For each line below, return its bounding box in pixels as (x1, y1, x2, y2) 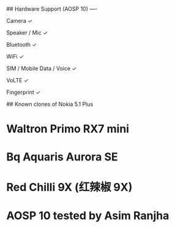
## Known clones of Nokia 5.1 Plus (6, 101, 94, 108)
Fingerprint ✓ (6, 88, 41, 96)
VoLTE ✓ (6, 77, 29, 84)
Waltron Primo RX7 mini (6, 122, 130, 136)
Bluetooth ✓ (6, 41, 37, 48)
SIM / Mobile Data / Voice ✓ (6, 65, 77, 72)
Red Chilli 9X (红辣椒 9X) (6, 180, 133, 194)
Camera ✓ (6, 17, 32, 24)
